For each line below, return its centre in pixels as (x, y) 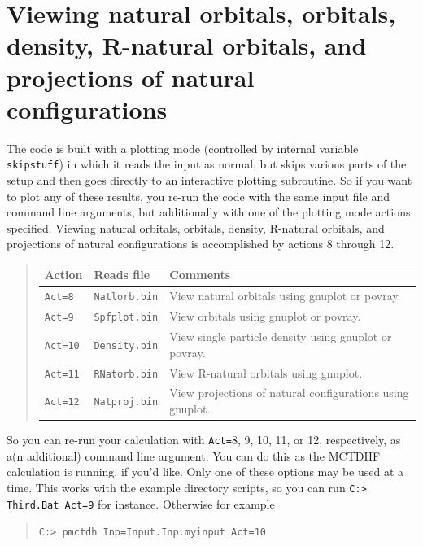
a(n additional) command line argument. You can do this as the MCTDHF (194, 455)
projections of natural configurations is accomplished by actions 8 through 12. (201, 244)
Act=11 (62, 374)
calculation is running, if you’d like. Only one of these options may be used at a (205, 472)
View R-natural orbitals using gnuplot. (266, 372)
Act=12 (62, 402)
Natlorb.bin (126, 297)
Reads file (122, 275)
